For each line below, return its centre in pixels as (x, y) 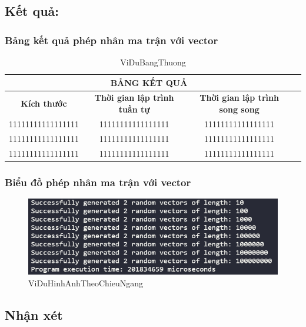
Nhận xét (34, 314)
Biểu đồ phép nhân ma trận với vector (98, 182)
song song (239, 109)
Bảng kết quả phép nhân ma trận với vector (112, 40)
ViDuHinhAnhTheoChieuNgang (86, 283)
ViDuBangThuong (153, 62)
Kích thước (44, 103)
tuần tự (134, 109)
